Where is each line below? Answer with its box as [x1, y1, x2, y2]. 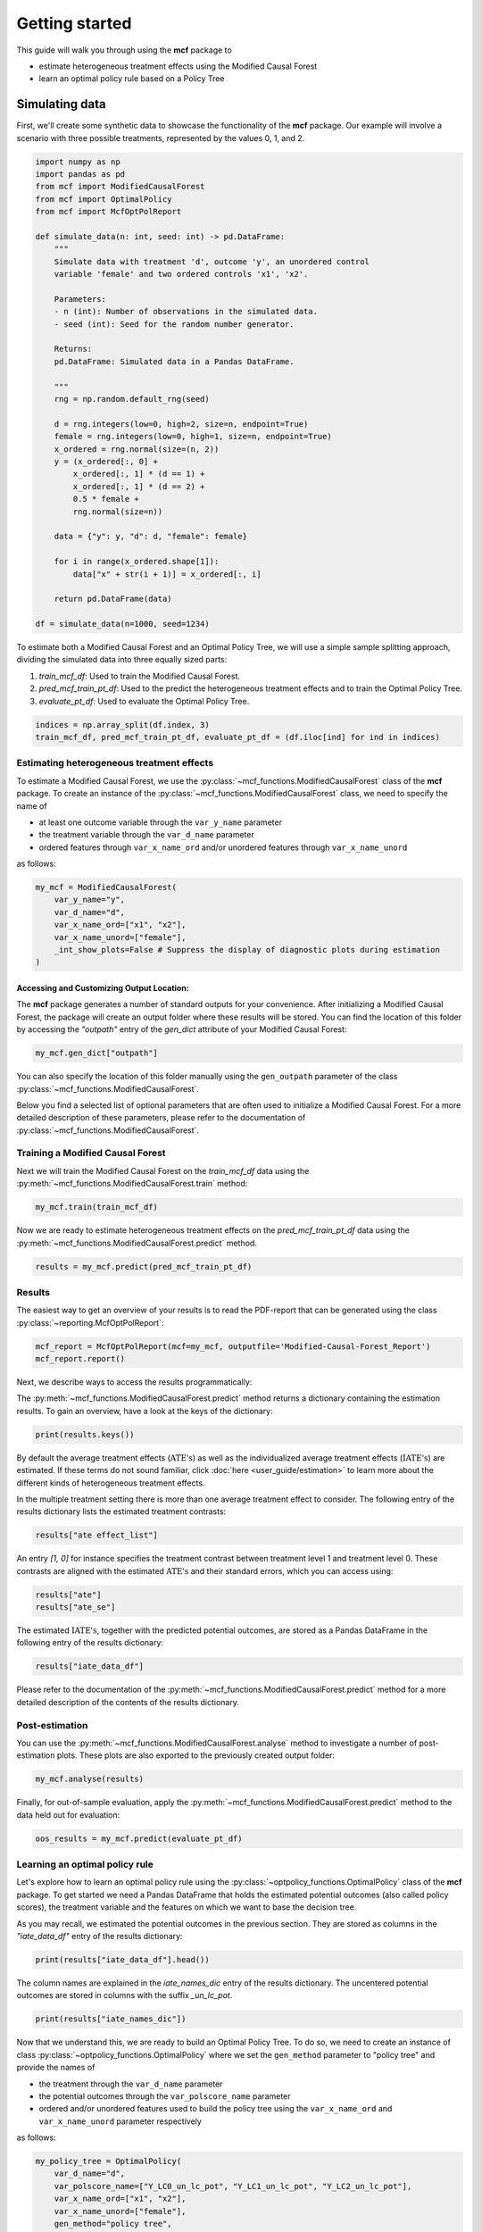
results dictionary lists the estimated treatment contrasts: [16, 1506, 227, 1517]
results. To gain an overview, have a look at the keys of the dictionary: [16, 1405, 273, 1416]
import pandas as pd [35, 170, 125, 179]
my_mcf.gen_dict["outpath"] [35, 1048, 158, 1058]
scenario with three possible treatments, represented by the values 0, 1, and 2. [16, 132, 305, 143]
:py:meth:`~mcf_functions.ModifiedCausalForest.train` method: [16, 1178, 248, 1189]
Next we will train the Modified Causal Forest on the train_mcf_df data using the [16, 1165, 310, 1176]
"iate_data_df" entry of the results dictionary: [16, 1931, 183, 1941]
